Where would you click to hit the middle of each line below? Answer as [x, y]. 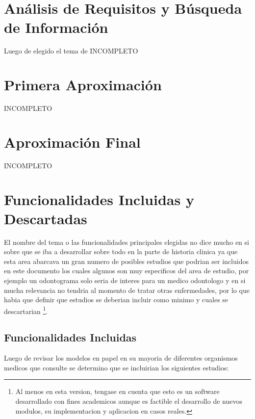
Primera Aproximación [83, 85]
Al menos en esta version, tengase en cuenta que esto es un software [117, 391]
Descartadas [46, 218]
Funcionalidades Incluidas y [99, 199]
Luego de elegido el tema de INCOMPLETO [71, 51]
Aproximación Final [72, 142]
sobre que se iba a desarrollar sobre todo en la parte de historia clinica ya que [121, 251]
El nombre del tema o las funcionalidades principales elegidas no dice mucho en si [127, 242]
